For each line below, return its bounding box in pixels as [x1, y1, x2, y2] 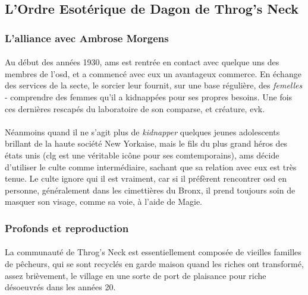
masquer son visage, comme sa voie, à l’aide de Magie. [5, 195, 203, 208]
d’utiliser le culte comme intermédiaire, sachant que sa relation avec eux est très [5, 160, 297, 173]
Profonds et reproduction [5, 220, 129, 235]
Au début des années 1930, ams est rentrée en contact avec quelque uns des [5, 56, 279, 68]
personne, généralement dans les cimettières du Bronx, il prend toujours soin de [5, 183, 296, 196]
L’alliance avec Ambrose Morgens [5, 30, 169, 45]
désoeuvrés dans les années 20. [5, 281, 116, 293]
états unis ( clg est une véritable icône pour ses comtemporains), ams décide [5, 148, 279, 161]
